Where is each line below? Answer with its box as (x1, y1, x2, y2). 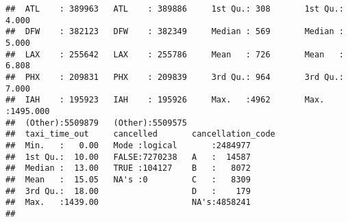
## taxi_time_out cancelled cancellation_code (5, 129, 275, 139)
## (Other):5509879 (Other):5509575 (5, 117, 187, 128)
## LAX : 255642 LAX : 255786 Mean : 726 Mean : (5, 49, 344, 59)
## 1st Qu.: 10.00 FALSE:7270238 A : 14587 (5, 152, 251, 162)
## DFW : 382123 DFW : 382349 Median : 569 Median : (5, 27, 344, 37)
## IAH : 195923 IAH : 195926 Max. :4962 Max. (5, 95, 325, 105)
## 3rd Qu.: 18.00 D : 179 (5, 186, 251, 196)
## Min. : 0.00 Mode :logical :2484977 (5, 140, 251, 150)
